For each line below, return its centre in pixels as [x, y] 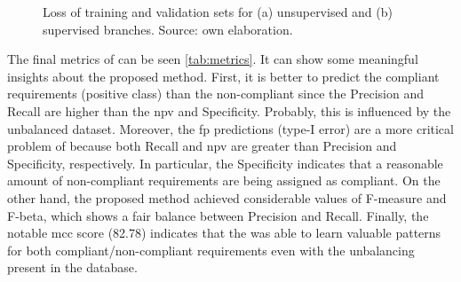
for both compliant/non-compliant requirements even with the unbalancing [211, 250]
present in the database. [72, 267]
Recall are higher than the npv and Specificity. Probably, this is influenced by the [229, 110]
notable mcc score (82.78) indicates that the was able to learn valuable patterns [224, 233]
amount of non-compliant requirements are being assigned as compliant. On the [224, 180]
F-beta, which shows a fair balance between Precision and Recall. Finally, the [218, 215]
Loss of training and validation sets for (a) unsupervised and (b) [218, 12]
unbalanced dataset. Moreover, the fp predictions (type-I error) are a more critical [230, 128]
